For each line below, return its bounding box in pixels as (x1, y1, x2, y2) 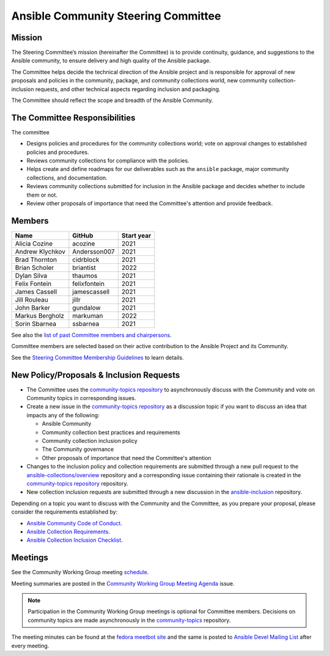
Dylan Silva (15, 271, 48, 280)
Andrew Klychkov (15, 247, 66, 256)
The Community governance (42, 446, 114, 453)
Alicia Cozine (15, 239, 53, 247)
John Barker (15, 303, 51, 312)
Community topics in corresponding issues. (26, 395, 136, 402)
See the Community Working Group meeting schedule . (11, 569, 149, 576)
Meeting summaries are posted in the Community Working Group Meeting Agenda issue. (11, 580, 235, 587)
